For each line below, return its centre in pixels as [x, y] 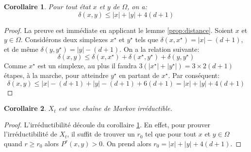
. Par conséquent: [194, 75]
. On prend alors [127, 143]
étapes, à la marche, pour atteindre [56, 75]
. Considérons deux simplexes [64, 39]
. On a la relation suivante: [159, 49]
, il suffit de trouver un [101, 134]
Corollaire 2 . [25, 108]
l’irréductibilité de [31, 134]
